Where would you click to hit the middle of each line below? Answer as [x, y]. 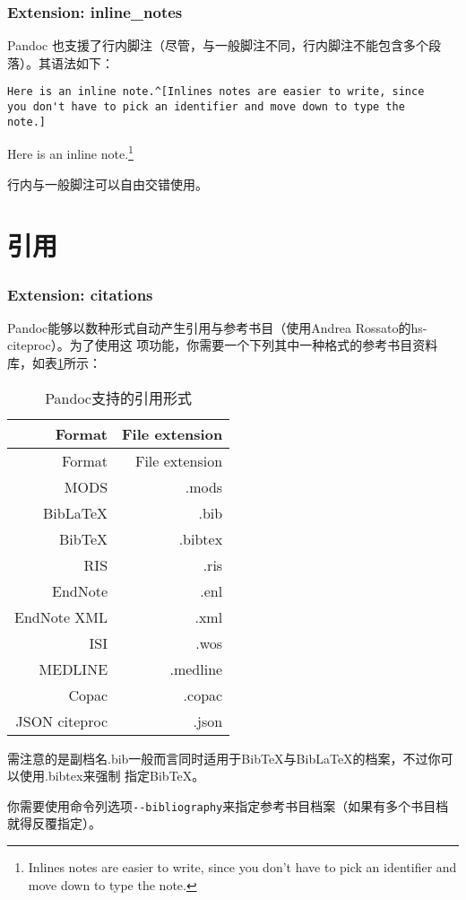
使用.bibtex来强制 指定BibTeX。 [112, 776]
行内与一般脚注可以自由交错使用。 [108, 183]
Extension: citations [80, 294]
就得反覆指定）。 [54, 823]
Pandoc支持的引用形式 [118, 398]
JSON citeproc [62, 721]
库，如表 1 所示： [54, 363]
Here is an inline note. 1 [70, 153]
